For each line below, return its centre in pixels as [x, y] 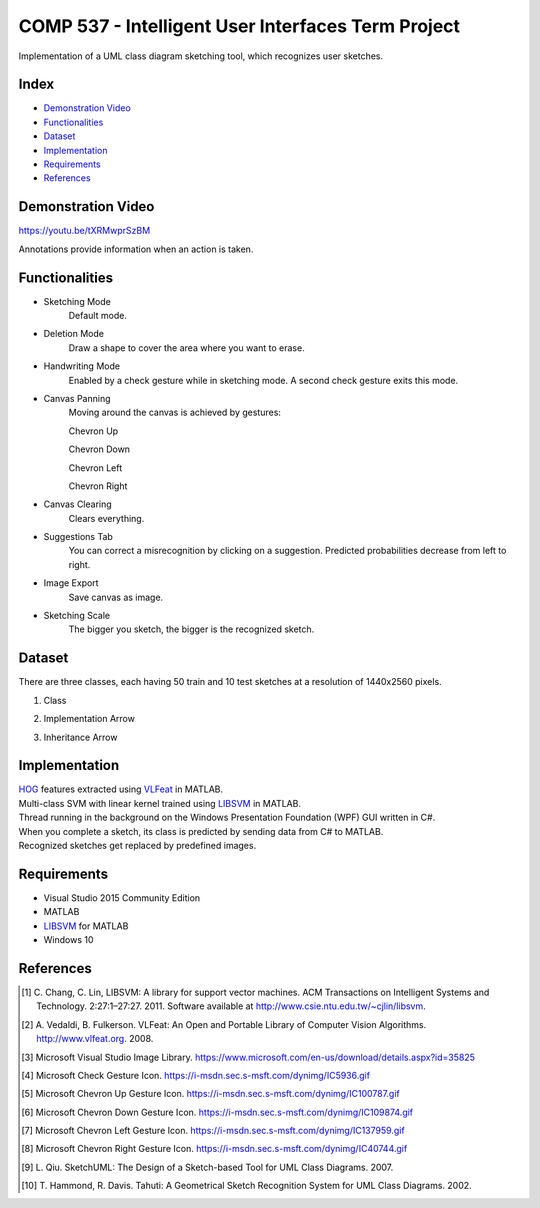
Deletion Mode [74, 334]
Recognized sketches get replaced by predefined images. [137, 845]
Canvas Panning [77, 398]
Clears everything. [106, 518]
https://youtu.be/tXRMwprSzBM [84, 231]
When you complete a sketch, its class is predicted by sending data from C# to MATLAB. [201, 831]
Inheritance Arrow [80, 737]
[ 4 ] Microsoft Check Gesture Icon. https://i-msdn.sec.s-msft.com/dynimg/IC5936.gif [195, 1075]
